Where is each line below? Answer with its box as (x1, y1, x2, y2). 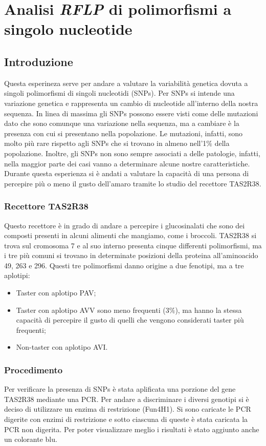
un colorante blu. (4, 434, 57, 444)
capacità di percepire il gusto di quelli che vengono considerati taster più (16, 314, 244, 325)
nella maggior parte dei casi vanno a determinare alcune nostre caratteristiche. (4, 158, 250, 168)
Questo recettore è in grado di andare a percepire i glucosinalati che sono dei (4, 220, 245, 230)
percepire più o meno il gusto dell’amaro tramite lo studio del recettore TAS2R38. (4, 178, 261, 188)
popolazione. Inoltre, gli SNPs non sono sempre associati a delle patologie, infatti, (4, 147, 260, 158)
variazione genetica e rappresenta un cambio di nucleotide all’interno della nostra (4, 97, 258, 108)
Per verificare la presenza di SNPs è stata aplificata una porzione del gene (4, 384, 236, 394)
